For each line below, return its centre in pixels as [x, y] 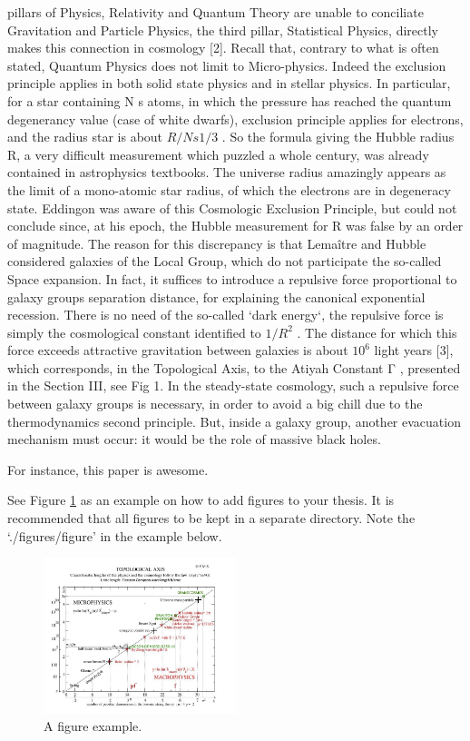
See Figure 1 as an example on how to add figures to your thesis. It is [201, 500]
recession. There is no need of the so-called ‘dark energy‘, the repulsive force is [225, 315]
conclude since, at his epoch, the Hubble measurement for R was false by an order [235, 226]
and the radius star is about [85, 137]
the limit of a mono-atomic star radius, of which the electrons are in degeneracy [229, 189]
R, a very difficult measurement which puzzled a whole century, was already [218, 154]
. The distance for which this [377, 332]
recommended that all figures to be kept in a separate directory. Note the [211, 518]
